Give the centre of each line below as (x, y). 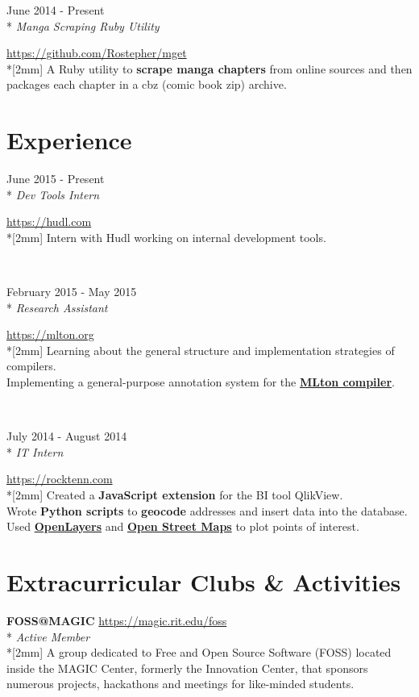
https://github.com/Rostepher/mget (97, 53)
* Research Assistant (57, 307)
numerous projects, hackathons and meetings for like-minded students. (180, 684)
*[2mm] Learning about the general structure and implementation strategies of (201, 350)
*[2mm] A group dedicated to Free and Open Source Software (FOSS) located (199, 652)
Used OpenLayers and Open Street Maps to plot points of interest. (183, 526)
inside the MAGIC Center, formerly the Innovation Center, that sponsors (187, 668)
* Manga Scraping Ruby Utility (83, 25)
